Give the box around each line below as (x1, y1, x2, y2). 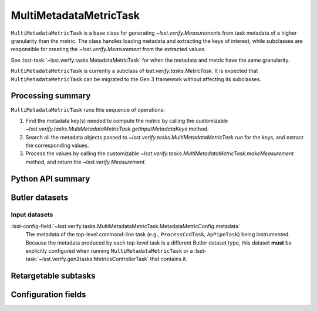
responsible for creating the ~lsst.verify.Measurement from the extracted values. (11, 46, 207, 53)
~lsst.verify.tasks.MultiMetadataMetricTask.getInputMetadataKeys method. (25, 125, 209, 132)
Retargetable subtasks (11, 271, 96, 281)
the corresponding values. (25, 142, 89, 149)
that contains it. (150, 256, 188, 263)
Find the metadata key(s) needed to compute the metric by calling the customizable (25, 117, 228, 124)
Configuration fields (11, 290, 86, 300)
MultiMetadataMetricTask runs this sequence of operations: (11, 106, 166, 113)
